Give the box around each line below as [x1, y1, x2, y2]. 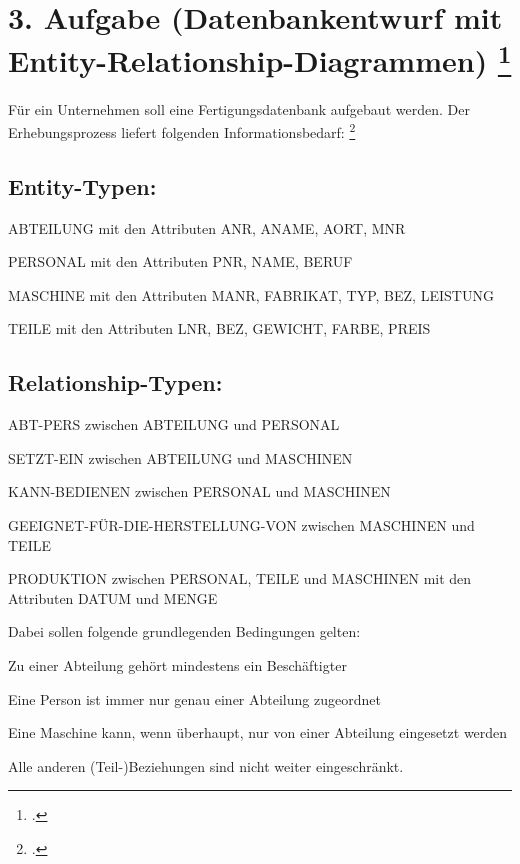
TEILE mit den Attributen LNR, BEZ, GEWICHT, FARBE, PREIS [8, 318, 431, 339]
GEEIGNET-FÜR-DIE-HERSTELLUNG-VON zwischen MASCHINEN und [8, 515, 475, 536]
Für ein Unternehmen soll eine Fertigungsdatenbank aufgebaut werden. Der [8, 98, 470, 119]
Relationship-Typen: [8, 367, 223, 398]
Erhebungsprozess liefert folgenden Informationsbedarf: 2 [8, 119, 356, 142]
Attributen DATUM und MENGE [8, 587, 218, 608]
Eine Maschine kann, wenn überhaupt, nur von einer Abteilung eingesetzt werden [8, 722, 508, 743]
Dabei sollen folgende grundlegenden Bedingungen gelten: [8, 621, 361, 642]
